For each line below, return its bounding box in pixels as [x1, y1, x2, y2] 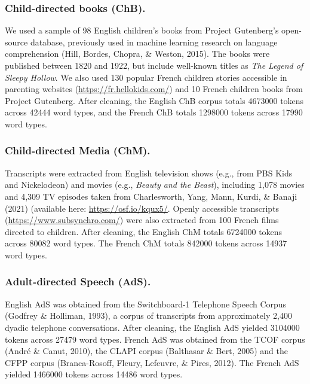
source [5, 35, 28, 48]
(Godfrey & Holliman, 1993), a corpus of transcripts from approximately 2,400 [5, 309, 292, 322]
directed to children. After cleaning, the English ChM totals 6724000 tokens [5, 225, 283, 237]
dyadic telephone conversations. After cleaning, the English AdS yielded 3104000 [5, 321, 300, 333]
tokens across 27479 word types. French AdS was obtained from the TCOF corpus [5, 333, 305, 345]
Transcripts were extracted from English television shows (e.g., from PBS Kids [5, 166, 293, 179]
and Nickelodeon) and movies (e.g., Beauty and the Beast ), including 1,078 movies [5, 178, 305, 191]
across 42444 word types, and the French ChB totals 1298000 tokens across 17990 [5, 106, 303, 118]
